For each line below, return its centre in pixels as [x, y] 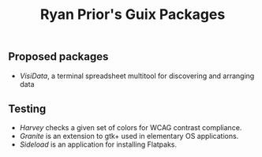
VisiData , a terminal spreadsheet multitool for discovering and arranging [137, 76]
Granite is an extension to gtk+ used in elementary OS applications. [129, 136]
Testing [27, 109]
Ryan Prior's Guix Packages [133, 15]
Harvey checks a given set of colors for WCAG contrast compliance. [131, 128]
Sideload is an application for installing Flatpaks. [98, 144]
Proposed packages [58, 57]
